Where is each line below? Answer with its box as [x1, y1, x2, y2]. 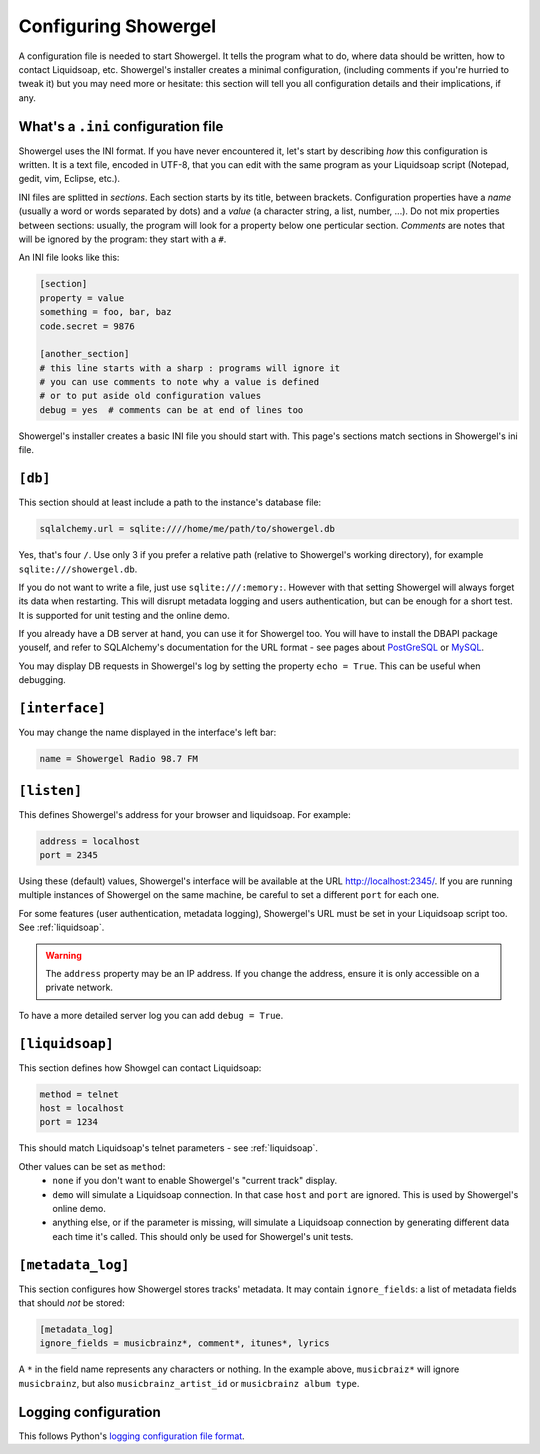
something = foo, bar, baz [39, 306, 172, 318]
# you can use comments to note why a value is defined [39, 376, 320, 388]
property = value [39, 292, 125, 304]
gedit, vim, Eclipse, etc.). [18, 173, 120, 185]
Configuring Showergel [18, 15, 217, 37]
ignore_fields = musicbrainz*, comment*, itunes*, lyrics [39, 1338, 330, 1349]
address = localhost [39, 835, 140, 847]
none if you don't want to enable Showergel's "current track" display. [52, 1175, 338, 1187]
